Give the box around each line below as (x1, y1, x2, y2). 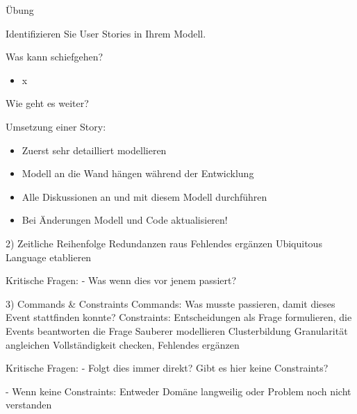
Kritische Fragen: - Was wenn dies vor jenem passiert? (6, 273, 237, 288)
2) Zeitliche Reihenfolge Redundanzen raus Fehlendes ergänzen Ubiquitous (6, 235, 322, 250)
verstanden (6, 397, 52, 412)
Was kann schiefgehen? (6, 49, 103, 64)
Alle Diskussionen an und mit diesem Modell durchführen (22, 189, 267, 204)
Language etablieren (6, 249, 92, 264)
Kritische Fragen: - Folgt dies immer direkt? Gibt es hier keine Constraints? (6, 361, 329, 375)
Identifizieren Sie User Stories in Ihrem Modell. (6, 26, 206, 40)
